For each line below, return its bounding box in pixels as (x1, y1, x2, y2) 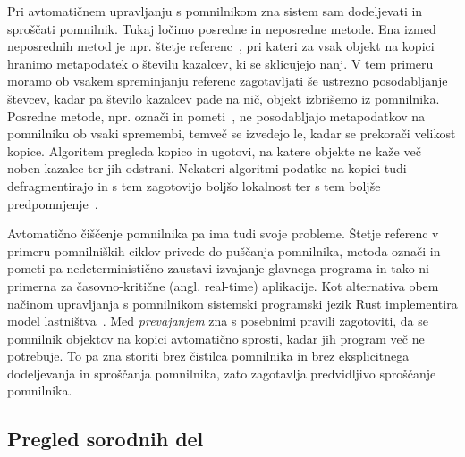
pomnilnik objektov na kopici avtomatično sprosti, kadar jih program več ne (7, 328, 425, 347)
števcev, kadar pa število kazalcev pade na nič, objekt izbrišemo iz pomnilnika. (7, 88, 440, 107)
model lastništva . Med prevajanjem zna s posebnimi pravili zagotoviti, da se (7, 312, 429, 330)
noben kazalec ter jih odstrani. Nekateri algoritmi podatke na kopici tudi (7, 159, 407, 178)
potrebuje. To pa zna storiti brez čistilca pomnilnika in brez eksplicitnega (7, 346, 410, 365)
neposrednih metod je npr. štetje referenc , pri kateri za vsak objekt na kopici (7, 37, 435, 55)
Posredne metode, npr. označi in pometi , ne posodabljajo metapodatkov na (7, 106, 426, 125)
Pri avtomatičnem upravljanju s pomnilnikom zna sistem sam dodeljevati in (7, 2, 423, 20)
